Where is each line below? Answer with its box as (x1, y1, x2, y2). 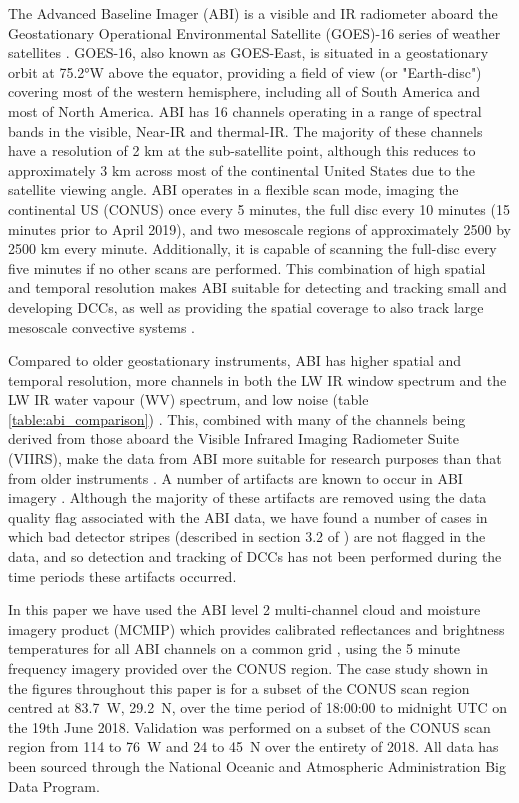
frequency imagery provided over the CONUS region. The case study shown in (8, 658, 488, 678)
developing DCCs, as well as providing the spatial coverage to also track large (8, 296, 484, 317)
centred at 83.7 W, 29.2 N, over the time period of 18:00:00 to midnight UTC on (8, 697, 508, 718)
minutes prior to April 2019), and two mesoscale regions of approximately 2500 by (8, 218, 511, 239)
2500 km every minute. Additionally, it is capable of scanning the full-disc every (8, 238, 497, 259)
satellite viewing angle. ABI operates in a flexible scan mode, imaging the (8, 179, 459, 200)
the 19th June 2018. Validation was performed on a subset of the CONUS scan (8, 716, 491, 737)
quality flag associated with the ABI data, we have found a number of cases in (8, 506, 488, 527)
